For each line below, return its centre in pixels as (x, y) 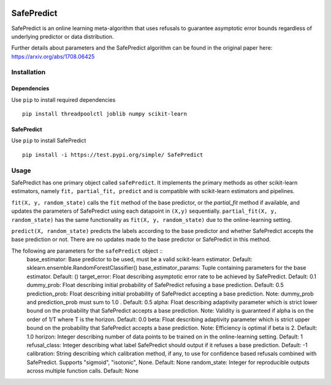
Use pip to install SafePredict (49, 140)
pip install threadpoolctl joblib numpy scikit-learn (105, 114)
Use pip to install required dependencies (63, 100)
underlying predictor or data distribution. (63, 36)
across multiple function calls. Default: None (83, 371)
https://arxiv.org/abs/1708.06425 (53, 56)
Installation (29, 72)
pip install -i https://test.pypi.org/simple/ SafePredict (113, 154)
